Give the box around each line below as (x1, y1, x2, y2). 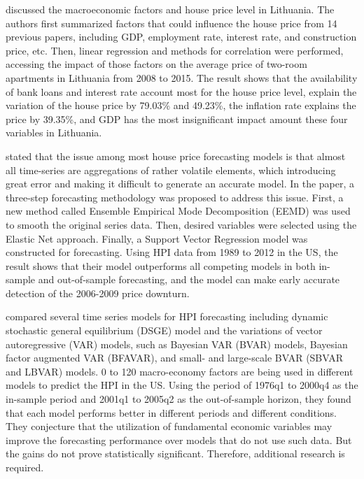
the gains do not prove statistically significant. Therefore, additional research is (6, 446, 345, 461)
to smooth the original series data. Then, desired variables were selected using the (6, 217, 357, 231)
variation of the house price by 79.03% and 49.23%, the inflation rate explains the (6, 98, 356, 113)
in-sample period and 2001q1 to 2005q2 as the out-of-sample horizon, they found (6, 392, 351, 406)
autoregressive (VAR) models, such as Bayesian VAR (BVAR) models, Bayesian (6, 336, 348, 351)
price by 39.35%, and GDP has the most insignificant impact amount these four (6, 111, 348, 126)
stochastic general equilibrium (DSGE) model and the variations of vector (6, 323, 323, 338)
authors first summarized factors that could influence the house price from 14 (6, 15, 337, 30)
